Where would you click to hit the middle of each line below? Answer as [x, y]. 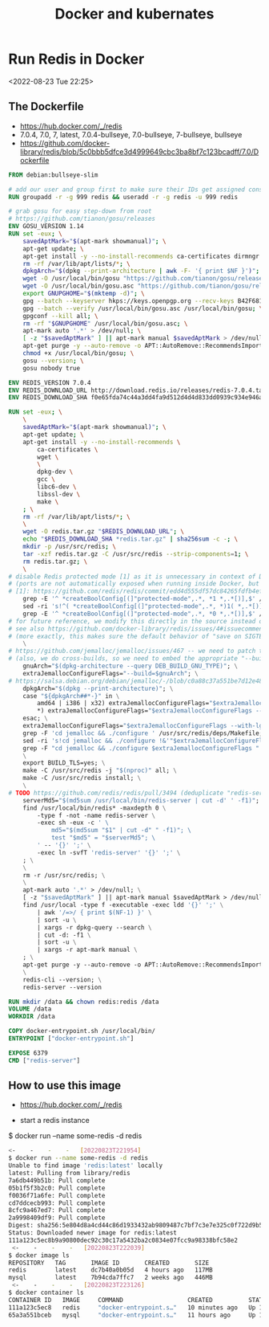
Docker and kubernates [134, 14]
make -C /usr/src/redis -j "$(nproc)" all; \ [100, 771]
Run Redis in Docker [76, 59]
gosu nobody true [52, 368]
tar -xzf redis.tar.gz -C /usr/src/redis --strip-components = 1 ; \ [136, 554]
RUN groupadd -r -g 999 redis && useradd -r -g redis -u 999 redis [123, 197]
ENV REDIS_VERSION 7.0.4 [50, 382]
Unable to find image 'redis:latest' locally [85, 1166]
